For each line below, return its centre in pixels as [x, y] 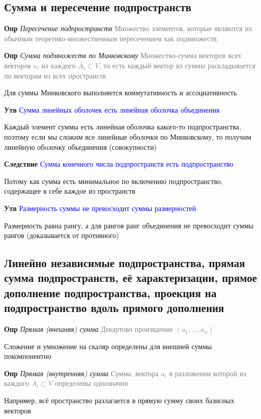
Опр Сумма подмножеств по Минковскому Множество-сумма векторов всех [123, 55]
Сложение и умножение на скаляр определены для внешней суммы [108, 346]
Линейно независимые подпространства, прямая [125, 263]
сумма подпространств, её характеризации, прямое [131, 278]
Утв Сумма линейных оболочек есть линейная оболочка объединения [112, 109]
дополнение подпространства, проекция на [110, 292]
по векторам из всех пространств [55, 75]
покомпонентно [28, 356]
